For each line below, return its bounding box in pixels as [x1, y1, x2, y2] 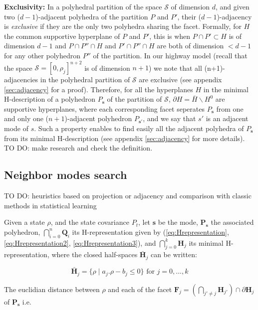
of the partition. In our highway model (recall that [93, 50, 248, 60]
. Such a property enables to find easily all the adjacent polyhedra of [34, 123, 244, 134]
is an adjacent [206, 113, 249, 124]
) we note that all [148, 62, 202, 73]
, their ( [177, 11, 202, 21]
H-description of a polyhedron [4, 94, 95, 104]
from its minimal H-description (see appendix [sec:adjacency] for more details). [4, 133, 245, 143]
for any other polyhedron [4, 50, 80, 60]
